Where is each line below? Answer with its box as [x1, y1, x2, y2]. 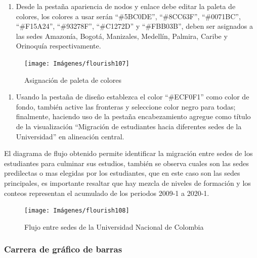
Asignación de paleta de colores [24, 74, 121, 85]
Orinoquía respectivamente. [16, 40, 101, 51]
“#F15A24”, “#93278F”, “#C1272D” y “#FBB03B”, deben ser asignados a [16, 21, 253, 31]
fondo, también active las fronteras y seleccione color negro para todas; [16, 101, 236, 112]
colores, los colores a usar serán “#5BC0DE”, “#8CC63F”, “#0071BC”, [16, 11, 241, 21]
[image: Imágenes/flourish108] [24, 207, 130, 215]
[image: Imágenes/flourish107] [24, 60, 130, 67]
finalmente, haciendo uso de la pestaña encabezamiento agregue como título [16, 111, 251, 122]
